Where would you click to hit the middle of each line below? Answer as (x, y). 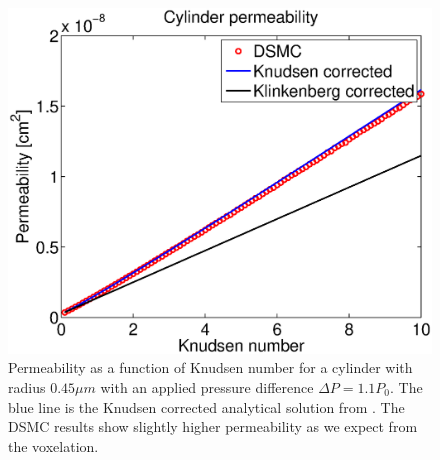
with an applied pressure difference (207, 386)
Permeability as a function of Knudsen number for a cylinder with (210, 367)
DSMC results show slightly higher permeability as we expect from (213, 426)
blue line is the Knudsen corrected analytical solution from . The (206, 406)
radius (27, 386)
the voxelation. (53, 445)
